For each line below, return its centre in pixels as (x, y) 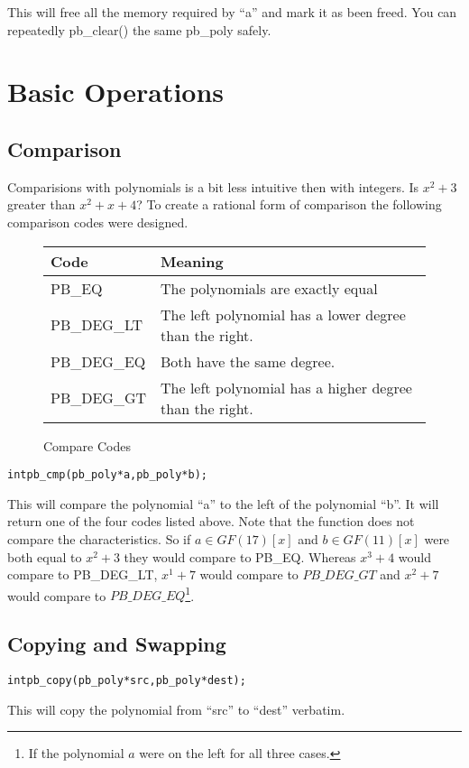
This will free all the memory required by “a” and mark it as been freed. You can (232, 12)
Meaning (192, 261)
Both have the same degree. (248, 361)
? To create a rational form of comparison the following (289, 204)
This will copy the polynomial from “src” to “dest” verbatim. (176, 709)
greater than (41, 204)
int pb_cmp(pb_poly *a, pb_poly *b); (107, 475)
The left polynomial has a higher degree (286, 387)
